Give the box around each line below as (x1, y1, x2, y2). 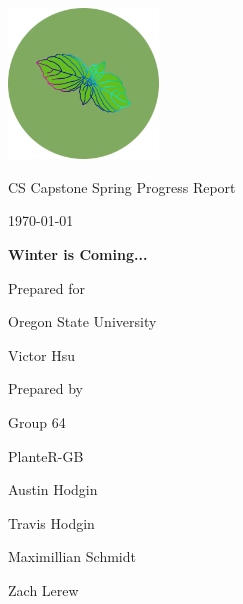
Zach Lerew (8, 579, 79, 600)
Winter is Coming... (8, 243, 148, 264)
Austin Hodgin (8, 479, 98, 500)
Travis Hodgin (8, 512, 95, 533)
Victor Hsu (8, 344, 76, 365)
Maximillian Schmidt (8, 546, 136, 567)
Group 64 (8, 411, 66, 432)
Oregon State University (8, 311, 157, 332)
